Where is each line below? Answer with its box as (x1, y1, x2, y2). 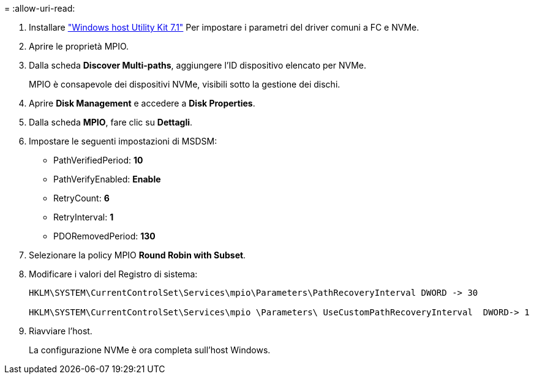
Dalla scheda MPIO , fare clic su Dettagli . (29, 117, 193, 127)
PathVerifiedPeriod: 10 (53, 155, 143, 165)
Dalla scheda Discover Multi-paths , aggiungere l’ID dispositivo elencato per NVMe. (29, 60, 367, 70)
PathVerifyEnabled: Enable (53, 174, 161, 184)
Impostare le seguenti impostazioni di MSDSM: (29, 136, 217, 146)
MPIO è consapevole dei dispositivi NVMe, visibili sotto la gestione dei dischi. (29, 79, 340, 89)
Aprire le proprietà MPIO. (29, 41, 129, 51)
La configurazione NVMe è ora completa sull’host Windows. (29, 345, 271, 355)
